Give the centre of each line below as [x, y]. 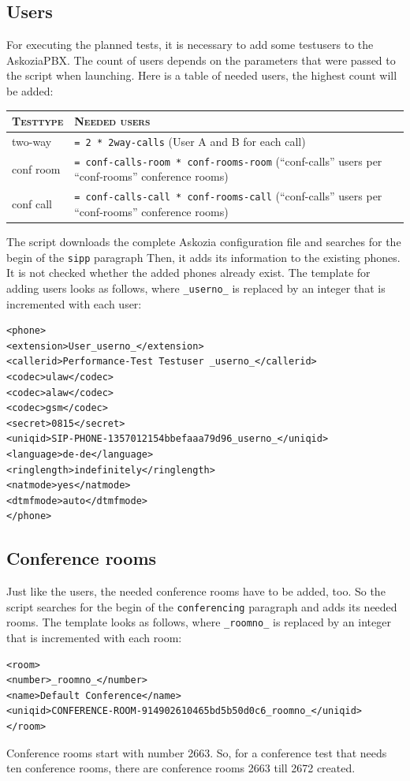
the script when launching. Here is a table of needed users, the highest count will [202, 75]
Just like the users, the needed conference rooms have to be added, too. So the [196, 591]
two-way [32, 141]
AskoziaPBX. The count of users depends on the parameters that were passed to [201, 60]
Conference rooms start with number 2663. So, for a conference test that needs [197, 752]
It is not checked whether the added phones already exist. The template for [188, 273]
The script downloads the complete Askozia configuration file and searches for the [204, 242]
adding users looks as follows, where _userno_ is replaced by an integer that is [196, 288]
